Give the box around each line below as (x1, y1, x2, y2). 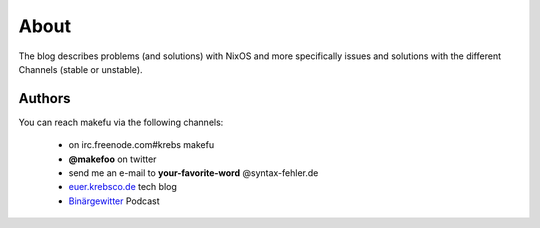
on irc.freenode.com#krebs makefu (68, 139, 215, 151)
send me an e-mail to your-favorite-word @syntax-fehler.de (68, 167, 319, 179)
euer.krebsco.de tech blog (68, 181, 177, 193)
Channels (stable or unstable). (18, 63, 144, 75)
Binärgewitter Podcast (68, 195, 160, 207)
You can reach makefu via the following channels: (18, 116, 224, 128)
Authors (18, 90, 71, 107)
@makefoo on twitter (68, 153, 157, 165)
